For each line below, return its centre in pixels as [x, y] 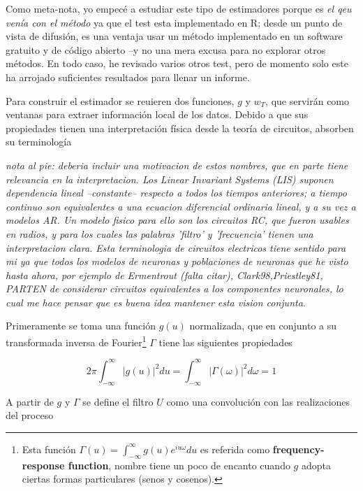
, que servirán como [308, 100]
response [43, 465]
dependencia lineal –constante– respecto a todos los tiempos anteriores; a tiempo [176, 193]
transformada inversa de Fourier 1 [76, 341]
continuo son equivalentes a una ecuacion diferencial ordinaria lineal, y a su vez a [181, 206]
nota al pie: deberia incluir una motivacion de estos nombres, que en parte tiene [177, 165]
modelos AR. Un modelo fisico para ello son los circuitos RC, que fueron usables [177, 220]
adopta [316, 465]
